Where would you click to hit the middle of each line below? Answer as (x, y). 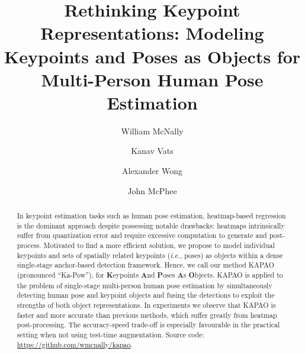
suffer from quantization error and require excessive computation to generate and (142, 235)
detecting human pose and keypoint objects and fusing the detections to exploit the (146, 295)
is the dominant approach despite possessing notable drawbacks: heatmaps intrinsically (151, 225)
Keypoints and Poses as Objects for (152, 56)
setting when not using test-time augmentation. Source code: (110, 334)
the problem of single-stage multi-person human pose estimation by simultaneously (145, 285)
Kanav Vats (152, 151)
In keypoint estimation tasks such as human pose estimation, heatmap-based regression (151, 216)
